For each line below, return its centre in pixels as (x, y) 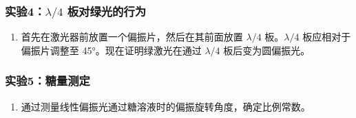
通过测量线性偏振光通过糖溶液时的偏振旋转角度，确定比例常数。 (166, 106)
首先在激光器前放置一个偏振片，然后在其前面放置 (132, 37)
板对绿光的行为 (107, 11)
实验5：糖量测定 (48, 81)
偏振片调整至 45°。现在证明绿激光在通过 (111, 50)
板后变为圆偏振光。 (267, 50)
